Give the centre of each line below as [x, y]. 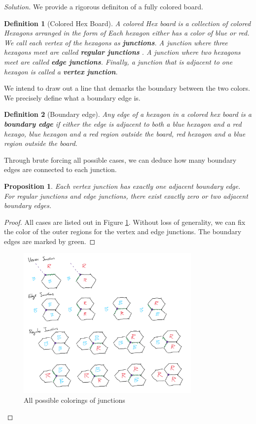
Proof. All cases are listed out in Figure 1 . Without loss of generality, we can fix [125, 222]
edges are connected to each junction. [60, 169]
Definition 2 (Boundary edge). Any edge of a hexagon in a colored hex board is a [128, 114]
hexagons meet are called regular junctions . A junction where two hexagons [122, 52]
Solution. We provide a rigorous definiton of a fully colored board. [104, 6]
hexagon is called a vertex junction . [61, 71]
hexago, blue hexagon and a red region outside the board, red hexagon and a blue [125, 133]
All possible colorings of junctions [74, 400]
